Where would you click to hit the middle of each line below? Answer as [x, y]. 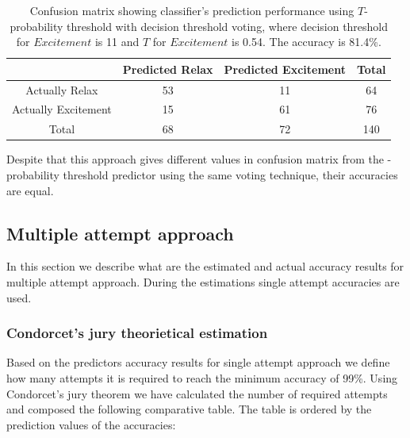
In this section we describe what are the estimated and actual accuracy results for [205, 266]
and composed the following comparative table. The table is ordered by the [189, 409]
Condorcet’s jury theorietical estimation [137, 333]
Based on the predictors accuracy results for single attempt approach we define [198, 362]
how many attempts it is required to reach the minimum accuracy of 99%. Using [202, 377]
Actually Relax [62, 89]
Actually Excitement [62, 109]
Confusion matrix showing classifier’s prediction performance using [192, 10]
